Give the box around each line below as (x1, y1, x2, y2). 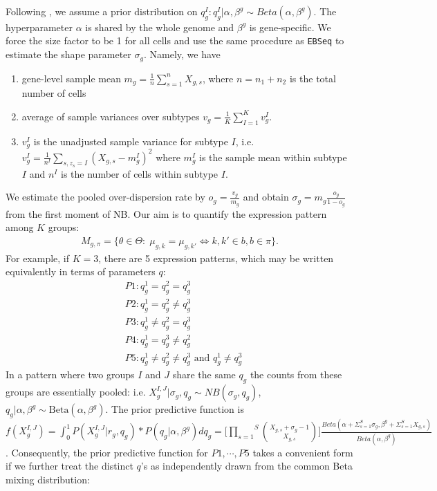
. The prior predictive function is (105, 402, 244, 416)
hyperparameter (6, 19, 73, 34)
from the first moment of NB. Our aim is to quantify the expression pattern (6, 206, 327, 221)
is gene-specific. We (249, 19, 331, 34)
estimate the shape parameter (6, 47, 131, 62)
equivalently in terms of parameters (6, 264, 156, 279)
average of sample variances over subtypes (21, 109, 200, 123)
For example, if (6, 250, 70, 265)
